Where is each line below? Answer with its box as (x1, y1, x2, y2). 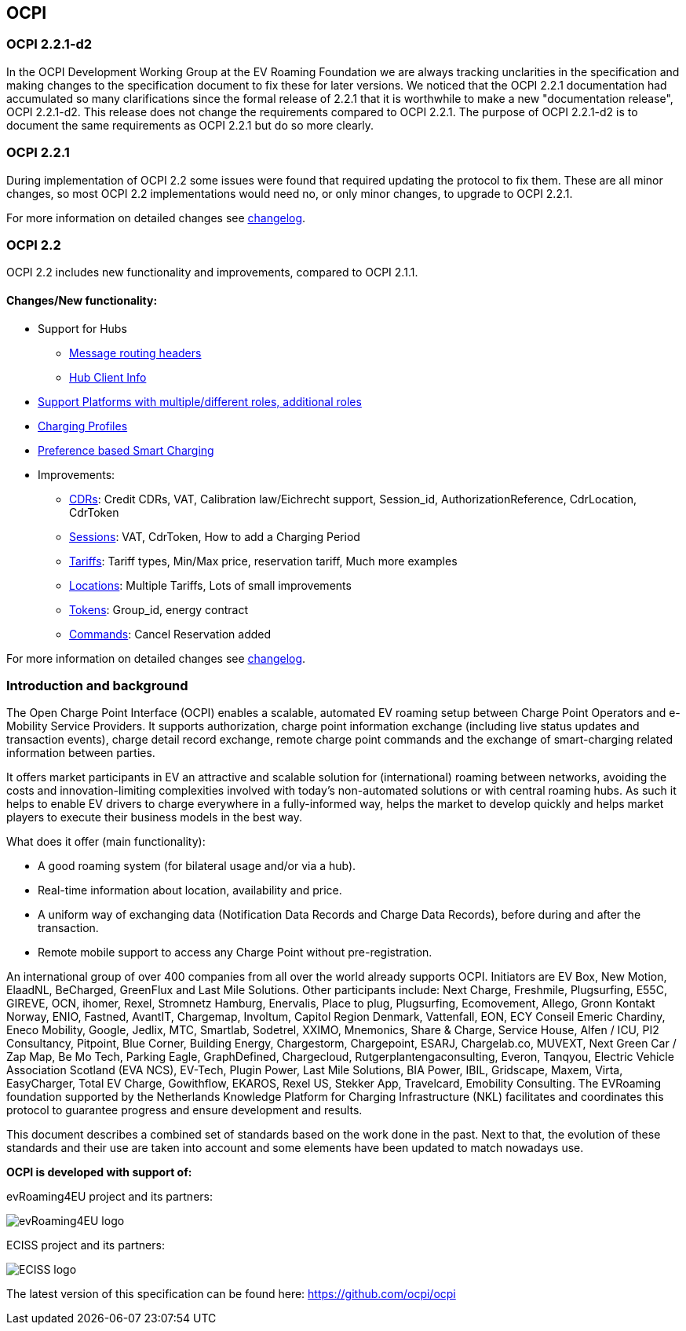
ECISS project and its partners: (6, 1238, 165, 1252)
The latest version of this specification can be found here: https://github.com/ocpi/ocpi (6, 1287, 456, 1301)
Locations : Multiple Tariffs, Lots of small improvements (69, 578, 352, 592)
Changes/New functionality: (6, 293, 158, 307)
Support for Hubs (38, 321, 127, 335)
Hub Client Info (69, 370, 147, 384)
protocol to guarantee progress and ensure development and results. (6, 1103, 363, 1117)
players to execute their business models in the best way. (6, 810, 303, 825)
